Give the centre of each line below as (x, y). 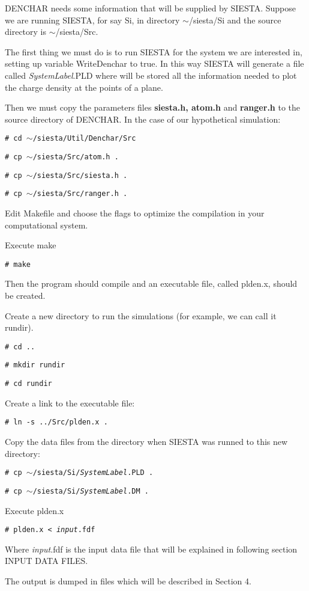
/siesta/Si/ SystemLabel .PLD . (93, 473)
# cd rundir (28, 384)
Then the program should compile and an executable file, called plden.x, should (151, 283)
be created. (25, 295)
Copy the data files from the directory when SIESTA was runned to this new (146, 441)
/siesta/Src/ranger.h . (80, 194)
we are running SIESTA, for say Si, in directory (92, 20)
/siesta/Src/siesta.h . (80, 175)
